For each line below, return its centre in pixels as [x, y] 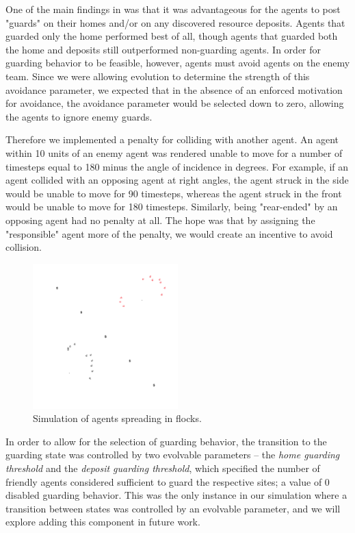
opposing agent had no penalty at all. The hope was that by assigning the [160, 220]
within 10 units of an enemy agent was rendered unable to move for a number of [174, 152]
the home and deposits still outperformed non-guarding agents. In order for [163, 49]
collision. [24, 247]
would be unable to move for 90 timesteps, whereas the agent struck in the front [174, 193]
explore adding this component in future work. [103, 522]
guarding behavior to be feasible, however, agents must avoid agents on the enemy [178, 63]
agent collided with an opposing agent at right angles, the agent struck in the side [177, 180]
